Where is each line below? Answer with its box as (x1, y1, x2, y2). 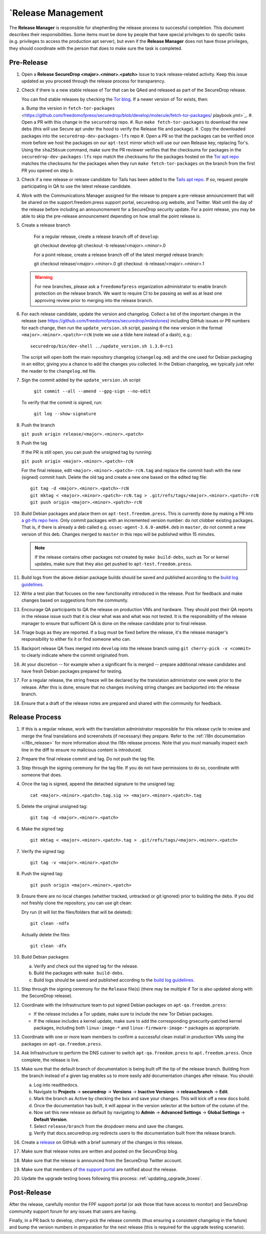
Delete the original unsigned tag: (21, 803, 88, 809)
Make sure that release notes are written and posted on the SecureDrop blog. (21, 1148, 178, 1155)
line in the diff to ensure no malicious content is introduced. (21, 747, 142, 753)
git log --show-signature (33, 411, 97, 417)
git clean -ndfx (30, 921, 69, 926)
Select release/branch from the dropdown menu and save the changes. (33, 1123, 184, 1129)
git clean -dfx (30, 943, 67, 949)
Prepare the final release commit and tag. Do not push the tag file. (21, 756, 155, 762)
